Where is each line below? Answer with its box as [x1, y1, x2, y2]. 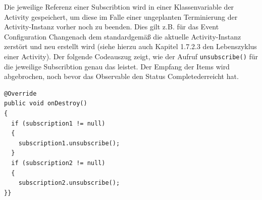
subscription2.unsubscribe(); [18, 179, 120, 187]
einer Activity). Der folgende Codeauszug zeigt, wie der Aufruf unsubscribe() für [4, 51, 258, 61]
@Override [4, 90, 37, 97]
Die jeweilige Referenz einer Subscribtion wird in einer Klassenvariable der [4, 2, 234, 12]
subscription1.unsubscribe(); [18, 139, 120, 147]
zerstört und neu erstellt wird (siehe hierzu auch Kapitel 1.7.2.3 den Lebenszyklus [4, 41, 257, 52]
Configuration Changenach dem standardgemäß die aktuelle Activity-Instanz [4, 31, 241, 42]
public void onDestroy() [4, 100, 87, 107]
